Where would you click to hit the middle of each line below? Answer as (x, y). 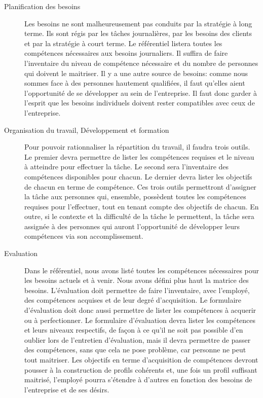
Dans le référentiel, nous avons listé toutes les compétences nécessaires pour (142, 270)
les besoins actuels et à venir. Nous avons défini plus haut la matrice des (137, 280)
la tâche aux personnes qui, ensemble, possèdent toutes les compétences (135, 196)
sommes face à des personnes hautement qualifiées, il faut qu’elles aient (135, 83)
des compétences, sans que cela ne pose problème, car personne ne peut (135, 350)
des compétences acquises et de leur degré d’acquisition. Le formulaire (133, 300)
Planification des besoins (42, 6)
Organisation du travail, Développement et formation (87, 130)
